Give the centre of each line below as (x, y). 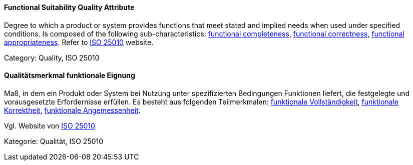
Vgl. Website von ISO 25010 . (51, 125)
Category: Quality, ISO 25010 (52, 57)
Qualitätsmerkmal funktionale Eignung (70, 75)
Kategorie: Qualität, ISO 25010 (54, 141)
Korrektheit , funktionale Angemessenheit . (72, 110)
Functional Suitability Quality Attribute (69, 7)
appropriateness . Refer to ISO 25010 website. (79, 42)
